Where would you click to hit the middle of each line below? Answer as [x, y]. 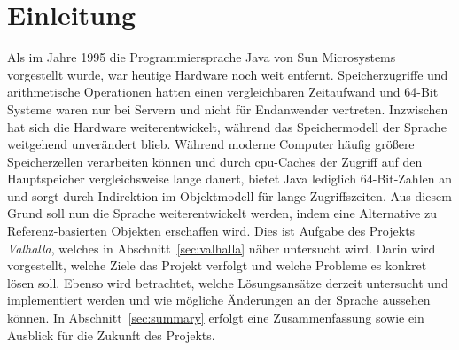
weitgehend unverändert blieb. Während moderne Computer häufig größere [211, 144]
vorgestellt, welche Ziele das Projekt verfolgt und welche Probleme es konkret [217, 265]
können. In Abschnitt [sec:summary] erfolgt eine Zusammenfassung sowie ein [216, 318]
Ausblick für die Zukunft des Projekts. [111, 334]
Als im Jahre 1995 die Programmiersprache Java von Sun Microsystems [202, 57]
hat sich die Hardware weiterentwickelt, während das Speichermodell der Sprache [227, 126]
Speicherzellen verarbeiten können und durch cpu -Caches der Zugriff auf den [215, 161]
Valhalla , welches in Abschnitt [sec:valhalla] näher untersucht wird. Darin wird [222, 248]
